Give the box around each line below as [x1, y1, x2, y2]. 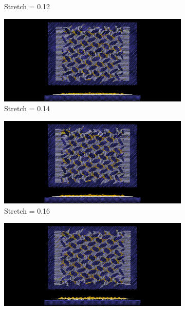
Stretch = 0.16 [4, 205, 50, 216]
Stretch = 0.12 [4, 1, 50, 11]
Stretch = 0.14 [4, 103, 50, 114]
